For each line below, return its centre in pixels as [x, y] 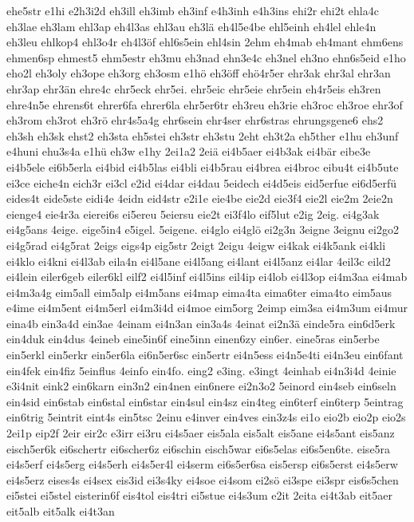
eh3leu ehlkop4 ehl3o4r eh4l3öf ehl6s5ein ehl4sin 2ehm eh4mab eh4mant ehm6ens [205, 42]
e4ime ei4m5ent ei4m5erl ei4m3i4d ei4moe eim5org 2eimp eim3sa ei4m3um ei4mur [207, 308]
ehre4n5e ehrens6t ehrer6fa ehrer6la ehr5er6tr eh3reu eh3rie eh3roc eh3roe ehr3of [205, 104]
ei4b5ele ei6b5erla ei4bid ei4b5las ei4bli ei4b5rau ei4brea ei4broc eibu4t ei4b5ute [203, 166]
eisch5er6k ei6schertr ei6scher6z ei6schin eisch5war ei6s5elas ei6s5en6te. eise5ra [199, 448]
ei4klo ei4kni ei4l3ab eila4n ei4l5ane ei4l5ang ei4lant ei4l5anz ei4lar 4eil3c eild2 [199, 261]
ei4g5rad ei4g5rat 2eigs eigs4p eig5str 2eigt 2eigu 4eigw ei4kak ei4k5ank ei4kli [196, 245]
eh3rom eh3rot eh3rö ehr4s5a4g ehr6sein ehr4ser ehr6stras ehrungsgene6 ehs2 [195, 120]
